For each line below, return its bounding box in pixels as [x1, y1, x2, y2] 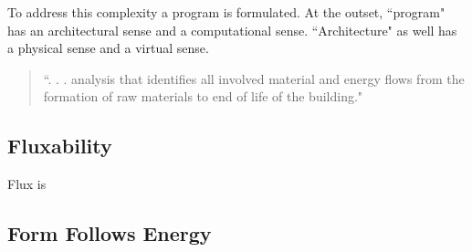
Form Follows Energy [7, 219, 212, 247]
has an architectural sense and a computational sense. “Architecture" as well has [7, 20, 457, 39]
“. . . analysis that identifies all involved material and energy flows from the [43, 68, 465, 88]
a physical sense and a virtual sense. [7, 38, 209, 58]
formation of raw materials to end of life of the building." [43, 87, 363, 106]
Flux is [7, 174, 47, 194]
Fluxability [7, 131, 112, 160]
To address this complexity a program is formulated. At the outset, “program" [7, 3, 446, 21]
